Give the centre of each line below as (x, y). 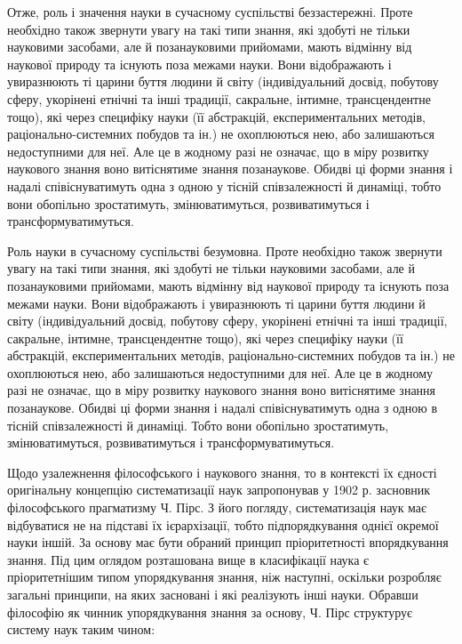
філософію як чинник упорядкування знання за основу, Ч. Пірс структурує (210, 612)
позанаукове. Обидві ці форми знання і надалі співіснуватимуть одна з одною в (223, 408)
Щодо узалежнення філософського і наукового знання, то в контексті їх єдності (222, 472)
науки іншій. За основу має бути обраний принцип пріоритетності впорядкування (228, 542)
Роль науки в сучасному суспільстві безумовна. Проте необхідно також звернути (225, 250)
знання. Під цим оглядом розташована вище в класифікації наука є (188, 559)
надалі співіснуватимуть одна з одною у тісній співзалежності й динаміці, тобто (224, 185)
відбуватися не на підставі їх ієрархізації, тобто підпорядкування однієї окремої (223, 524)
